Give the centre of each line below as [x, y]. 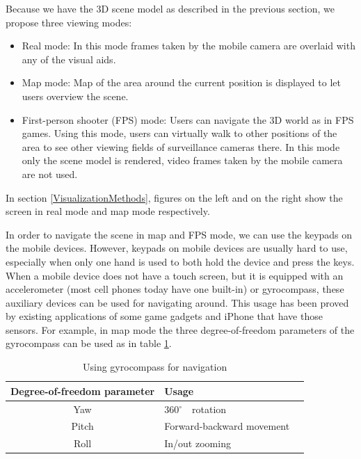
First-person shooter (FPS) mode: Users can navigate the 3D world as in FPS [188, 119]
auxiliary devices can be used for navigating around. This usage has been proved [177, 302]
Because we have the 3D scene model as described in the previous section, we [170, 8]
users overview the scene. [75, 96]
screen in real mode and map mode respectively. [108, 211]
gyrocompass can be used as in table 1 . [89, 343]
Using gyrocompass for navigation [155, 367]
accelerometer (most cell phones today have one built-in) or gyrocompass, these [175, 289]
